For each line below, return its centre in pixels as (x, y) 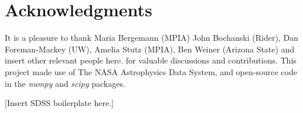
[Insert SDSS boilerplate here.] (59, 103)
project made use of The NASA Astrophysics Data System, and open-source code (151, 71)
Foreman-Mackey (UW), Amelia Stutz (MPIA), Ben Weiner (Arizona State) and (150, 49)
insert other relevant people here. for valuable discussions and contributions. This (151, 60)
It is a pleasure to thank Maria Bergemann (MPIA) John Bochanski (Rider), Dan (151, 38)
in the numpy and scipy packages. (65, 83)
